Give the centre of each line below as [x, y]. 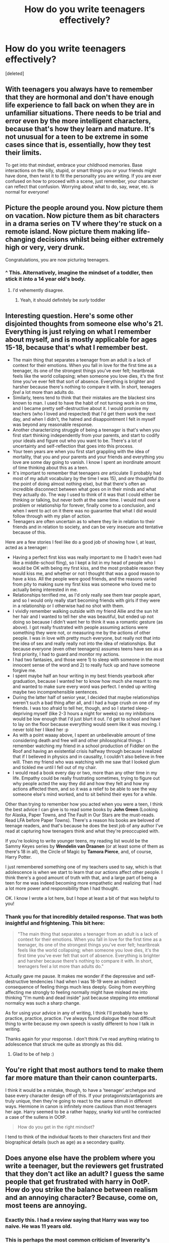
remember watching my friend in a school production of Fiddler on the [86, 746]
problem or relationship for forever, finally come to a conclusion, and [84, 505]
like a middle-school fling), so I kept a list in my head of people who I [84, 562]
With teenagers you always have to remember [79, 89]
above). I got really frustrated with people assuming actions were [80, 627]
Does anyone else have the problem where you [80, 1158]
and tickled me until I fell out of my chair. [55, 767]
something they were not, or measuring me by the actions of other [81, 633]
